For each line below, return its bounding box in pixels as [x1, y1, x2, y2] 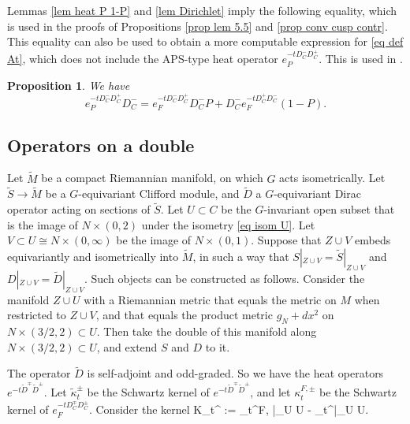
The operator [7, 365, 71, 381]
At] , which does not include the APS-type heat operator [7, 50, 278, 67]
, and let [250, 384, 291, 400]
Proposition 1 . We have [7, 76, 130, 93]
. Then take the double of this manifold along [96, 322, 317, 339]
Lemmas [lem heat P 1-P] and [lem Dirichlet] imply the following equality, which [7, 2, 397, 18]
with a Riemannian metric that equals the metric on [84, 291, 337, 307]
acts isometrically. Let [279, 169, 386, 186]
